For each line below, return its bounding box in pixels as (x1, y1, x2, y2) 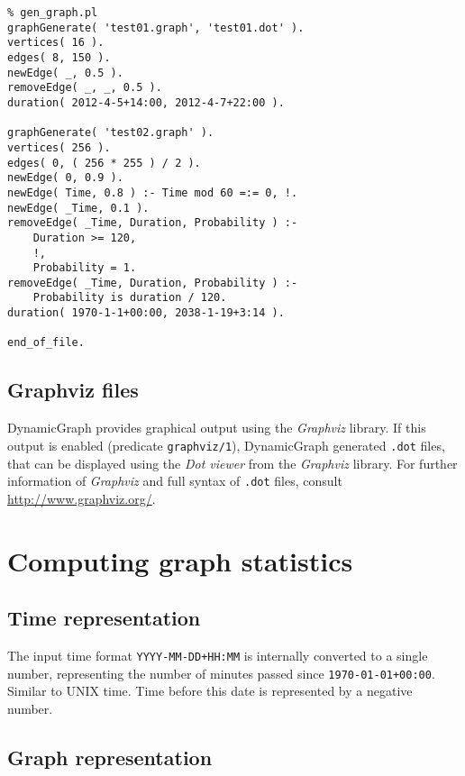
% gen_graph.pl (7, 6, 98, 19)
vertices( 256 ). (7, 141, 111, 154)
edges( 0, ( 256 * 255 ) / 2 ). (7, 156, 201, 169)
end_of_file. (7, 336, 85, 350)
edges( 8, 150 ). (7, 50, 111, 64)
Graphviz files (7, 376, 139, 404)
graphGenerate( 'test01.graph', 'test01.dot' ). (7, 21, 305, 34)
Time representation (7, 604, 201, 632)
